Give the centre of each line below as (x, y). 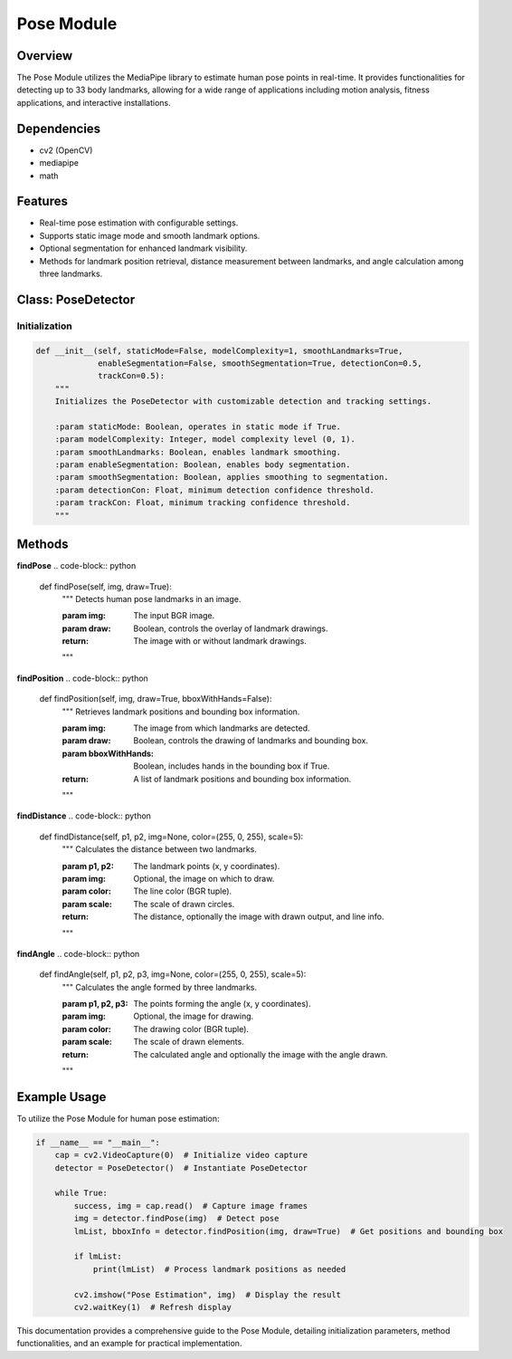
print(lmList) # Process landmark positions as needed (219, 1269)
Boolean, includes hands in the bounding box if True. (232, 766)
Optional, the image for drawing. (194, 1016)
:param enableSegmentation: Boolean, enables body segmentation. (203, 465)
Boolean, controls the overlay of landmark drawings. (231, 628)
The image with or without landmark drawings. (220, 641)
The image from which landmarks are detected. (222, 728)
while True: (81, 1193)
